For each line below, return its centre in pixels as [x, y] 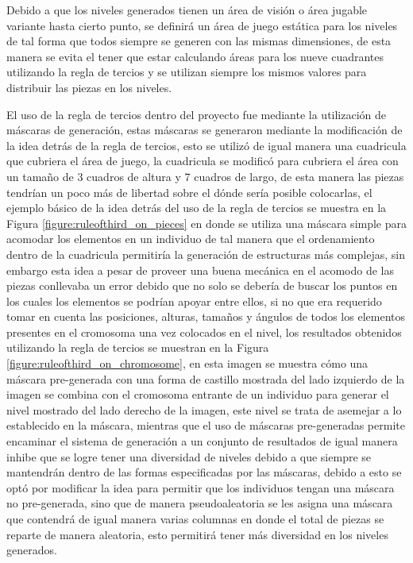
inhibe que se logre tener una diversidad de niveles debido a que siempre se [189, 456]
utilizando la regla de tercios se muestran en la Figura [138, 347]
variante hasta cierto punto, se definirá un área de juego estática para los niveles [202, 25]
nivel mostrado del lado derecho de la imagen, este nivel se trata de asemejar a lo [204, 409]
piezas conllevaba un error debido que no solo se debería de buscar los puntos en [202, 285]
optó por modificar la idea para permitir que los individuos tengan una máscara [201, 487]
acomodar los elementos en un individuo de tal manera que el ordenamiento [191, 239]
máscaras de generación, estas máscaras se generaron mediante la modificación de [205, 130]
